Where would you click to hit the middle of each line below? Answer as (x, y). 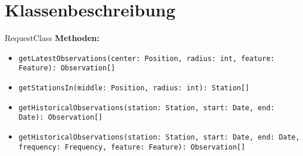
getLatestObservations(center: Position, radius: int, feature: (147, 58)
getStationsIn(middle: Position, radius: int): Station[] (134, 88)
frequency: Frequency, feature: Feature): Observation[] (132, 147)
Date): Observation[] (60, 118)
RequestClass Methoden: (52, 38)
